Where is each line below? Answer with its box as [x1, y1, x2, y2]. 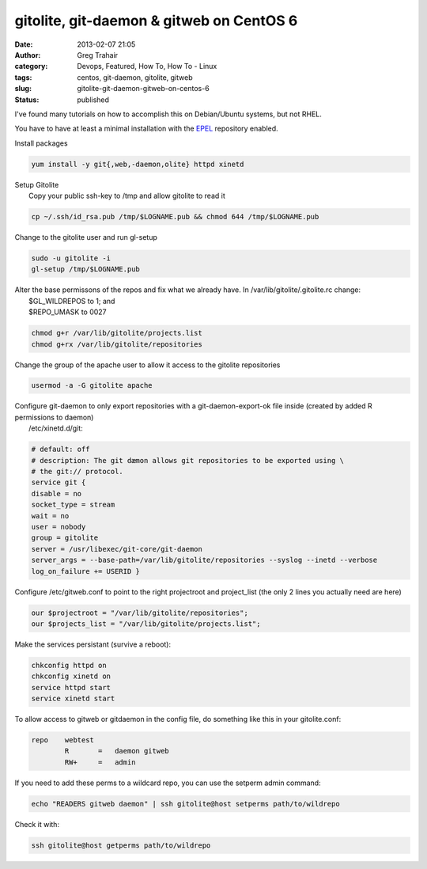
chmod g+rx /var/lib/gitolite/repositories [31, 340, 203, 348]
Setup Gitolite [14, 180, 59, 189]
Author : [14, 50, 41, 59]
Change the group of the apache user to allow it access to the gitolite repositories [14, 360, 281, 370]
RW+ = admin [64, 757, 136, 767]
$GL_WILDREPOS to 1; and [28, 296, 115, 305]
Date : [14, 40, 33, 49]
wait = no [31, 511, 70, 520]
